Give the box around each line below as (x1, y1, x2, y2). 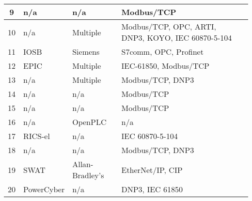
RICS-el (23, 130, 50, 141)
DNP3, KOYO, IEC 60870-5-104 (121, 32, 232, 43)
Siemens (72, 46, 100, 57)
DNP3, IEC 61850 (121, 184, 183, 195)
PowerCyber (23, 184, 65, 195)
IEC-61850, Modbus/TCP (121, 60, 209, 71)
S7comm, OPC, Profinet (121, 46, 204, 57)
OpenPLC (72, 116, 107, 127)
